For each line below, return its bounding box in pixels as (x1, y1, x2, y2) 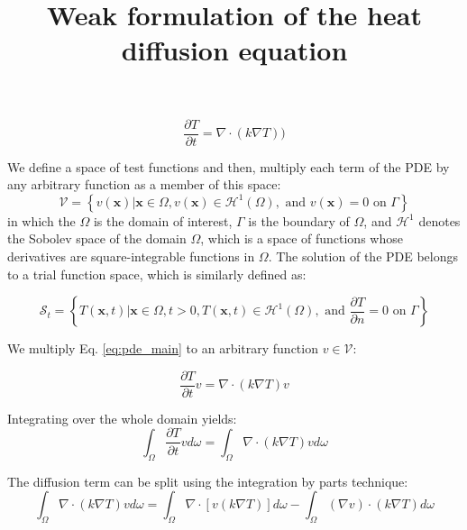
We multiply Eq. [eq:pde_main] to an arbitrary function (7, 339, 318, 358)
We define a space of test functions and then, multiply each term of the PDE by (7, 157, 450, 176)
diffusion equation (121, 32, 348, 69)
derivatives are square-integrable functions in (7, 247, 255, 265)
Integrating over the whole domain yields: (7, 408, 237, 427)
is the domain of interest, (93, 211, 233, 230)
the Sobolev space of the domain (7, 229, 187, 248)
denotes (418, 211, 461, 230)
